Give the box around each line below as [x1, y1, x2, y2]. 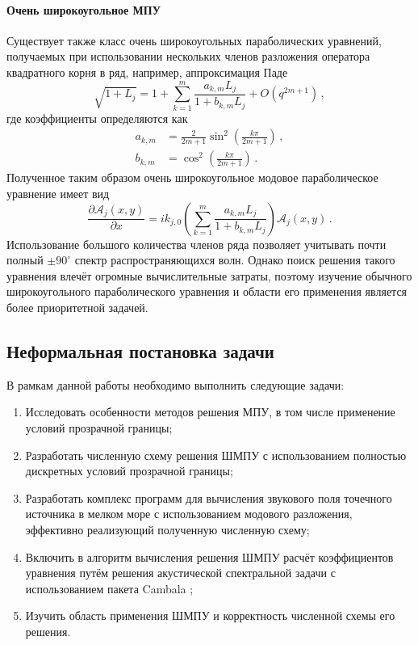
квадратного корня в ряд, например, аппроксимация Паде [6, 63, 288, 80]
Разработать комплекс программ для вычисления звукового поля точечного [25, 489, 392, 506]
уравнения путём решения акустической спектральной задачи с [25, 564, 336, 581]
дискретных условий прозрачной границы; [25, 462, 233, 479]
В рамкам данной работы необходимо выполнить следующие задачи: [6, 376, 345, 393]
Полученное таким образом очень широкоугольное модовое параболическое [6, 169, 378, 186]
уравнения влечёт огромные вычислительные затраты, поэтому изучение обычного [6, 267, 412, 284]
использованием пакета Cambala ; [25, 580, 194, 597]
